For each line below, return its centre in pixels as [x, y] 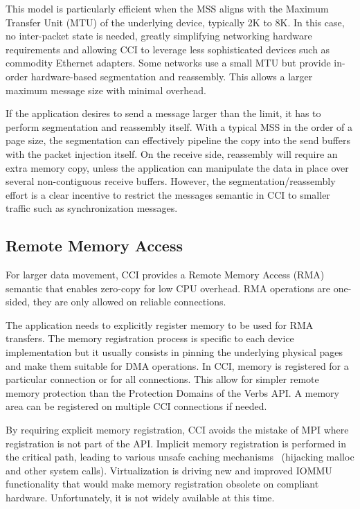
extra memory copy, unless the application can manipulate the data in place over [177, 167]
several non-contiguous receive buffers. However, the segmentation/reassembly [171, 181]
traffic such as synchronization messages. [92, 208]
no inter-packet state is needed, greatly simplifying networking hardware [159, 36]
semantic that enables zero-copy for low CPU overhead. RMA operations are [168, 288]
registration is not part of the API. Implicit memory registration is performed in [176, 443]
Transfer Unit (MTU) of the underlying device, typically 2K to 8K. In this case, [175, 22]
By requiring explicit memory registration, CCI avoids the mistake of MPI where [177, 430]
